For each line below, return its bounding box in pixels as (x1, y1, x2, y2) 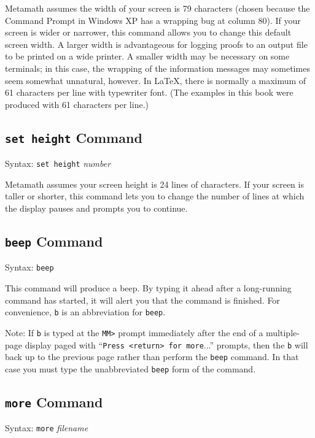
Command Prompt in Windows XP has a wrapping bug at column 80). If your (5, 13, 301, 26)
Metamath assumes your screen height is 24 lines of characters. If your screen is (5, 177, 304, 190)
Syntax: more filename (5, 421, 88, 434)
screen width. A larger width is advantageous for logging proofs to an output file (5, 37, 308, 50)
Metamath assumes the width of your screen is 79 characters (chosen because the (5, 2, 310, 14)
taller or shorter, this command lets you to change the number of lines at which (5, 190, 305, 202)
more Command (5, 392, 103, 411)
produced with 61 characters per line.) (5, 98, 149, 110)
